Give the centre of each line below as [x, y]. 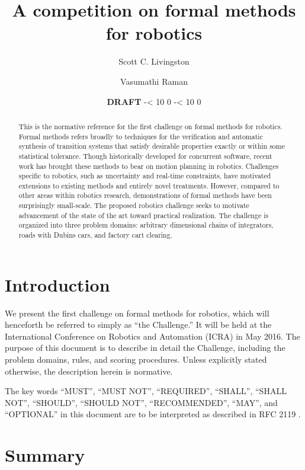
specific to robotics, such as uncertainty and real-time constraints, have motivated [145, 176]
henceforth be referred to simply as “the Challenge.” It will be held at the [138, 324]
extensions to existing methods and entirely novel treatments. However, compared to [149, 185]
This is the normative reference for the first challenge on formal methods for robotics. [150, 126]
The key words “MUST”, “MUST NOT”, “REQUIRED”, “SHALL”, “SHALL [146, 391]
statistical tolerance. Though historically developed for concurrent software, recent [145, 156]
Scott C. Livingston [154, 61]
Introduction [57, 284]
